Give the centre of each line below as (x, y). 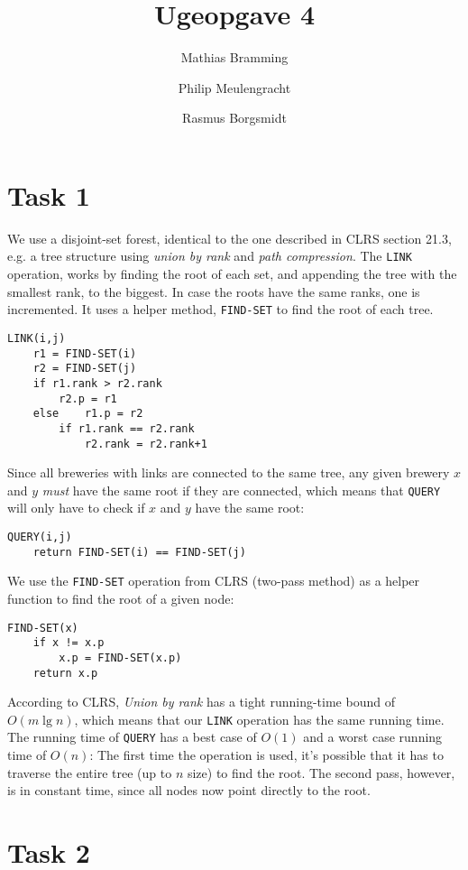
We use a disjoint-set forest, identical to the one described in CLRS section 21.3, (229, 238)
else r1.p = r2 (88, 414)
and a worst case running (373, 737)
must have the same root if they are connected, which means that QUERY (241, 490)
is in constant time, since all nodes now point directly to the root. (189, 790)
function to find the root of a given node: (121, 598)
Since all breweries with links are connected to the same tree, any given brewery (229, 472)
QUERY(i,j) (40, 537)
